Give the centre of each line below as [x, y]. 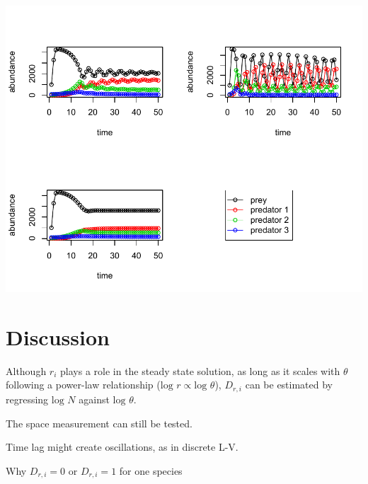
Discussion [58, 336]
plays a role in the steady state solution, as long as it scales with [200, 370]
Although [26, 370]
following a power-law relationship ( [83, 385]
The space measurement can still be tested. [99, 423]
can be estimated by [289, 385]
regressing [27, 399]
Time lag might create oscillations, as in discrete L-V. [122, 447]
